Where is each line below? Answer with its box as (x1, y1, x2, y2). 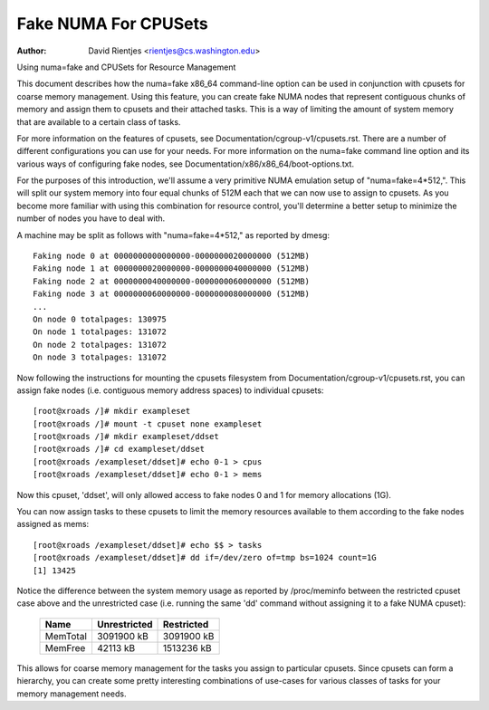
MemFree (44, 641, 86, 654)
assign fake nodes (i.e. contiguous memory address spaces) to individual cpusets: (16, 385, 324, 396)
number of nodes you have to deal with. (16, 213, 166, 224)
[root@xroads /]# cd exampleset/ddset (33, 444, 206, 455)
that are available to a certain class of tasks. (16, 116, 181, 127)
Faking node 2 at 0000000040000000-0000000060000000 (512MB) (33, 276, 310, 286)
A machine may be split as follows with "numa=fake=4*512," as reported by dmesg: (16, 229, 331, 240)
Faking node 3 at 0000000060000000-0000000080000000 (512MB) (33, 289, 310, 299)
